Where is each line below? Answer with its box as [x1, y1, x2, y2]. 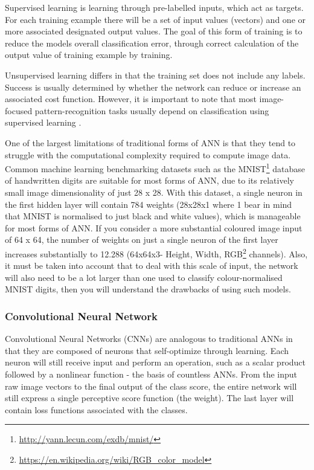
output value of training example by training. [5, 48, 173, 61]
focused [5, 104, 33, 117]
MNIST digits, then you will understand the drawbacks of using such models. [5, 283, 291, 295]
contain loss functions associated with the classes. [5, 403, 188, 416]
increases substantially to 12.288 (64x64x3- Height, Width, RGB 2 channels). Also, [5, 245, 308, 260]
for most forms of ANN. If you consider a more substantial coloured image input [5, 221, 303, 234]
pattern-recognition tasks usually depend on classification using [34, 104, 269, 117]
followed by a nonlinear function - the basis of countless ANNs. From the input [5, 367, 298, 380]
